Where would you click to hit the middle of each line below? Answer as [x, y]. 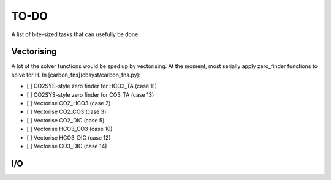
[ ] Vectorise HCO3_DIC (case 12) [69, 137]
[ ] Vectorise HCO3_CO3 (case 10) [70, 129]
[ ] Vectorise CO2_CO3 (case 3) [67, 112]
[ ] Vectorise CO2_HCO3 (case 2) [69, 103]
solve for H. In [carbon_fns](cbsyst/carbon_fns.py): [76, 75]
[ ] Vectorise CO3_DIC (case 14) [67, 146]
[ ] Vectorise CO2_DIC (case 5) [66, 120]
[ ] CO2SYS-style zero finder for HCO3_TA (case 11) [92, 86]
